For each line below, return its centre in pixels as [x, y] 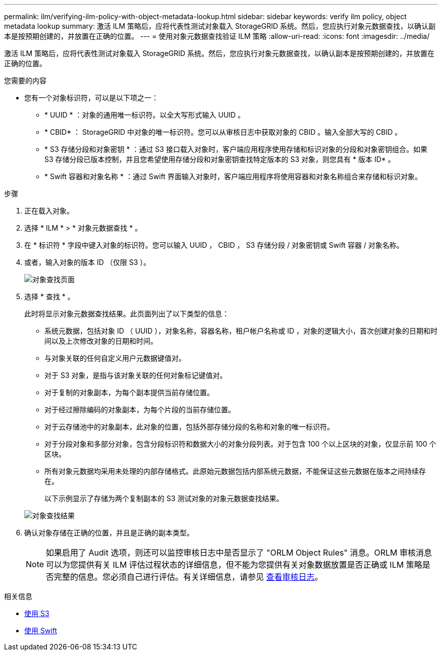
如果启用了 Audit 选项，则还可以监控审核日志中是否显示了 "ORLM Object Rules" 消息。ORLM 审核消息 [239, 553]
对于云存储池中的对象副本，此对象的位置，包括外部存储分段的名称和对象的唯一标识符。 [189, 427]
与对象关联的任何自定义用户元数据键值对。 [115, 358]
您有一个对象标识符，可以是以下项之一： [91, 98]
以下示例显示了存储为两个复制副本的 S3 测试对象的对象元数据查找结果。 [164, 498]
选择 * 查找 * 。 [49, 296]
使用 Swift [41, 631]
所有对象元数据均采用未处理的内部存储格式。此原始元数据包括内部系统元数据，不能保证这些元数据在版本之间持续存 [235, 471]
